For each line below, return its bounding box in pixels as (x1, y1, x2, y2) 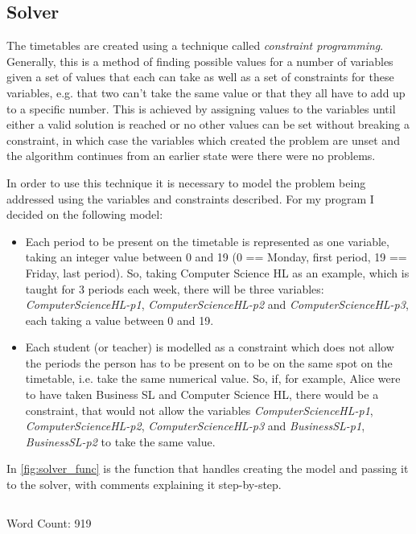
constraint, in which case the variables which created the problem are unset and (6, 131, 400, 148)
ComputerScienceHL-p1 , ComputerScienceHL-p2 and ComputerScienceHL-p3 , (25, 296, 409, 313)
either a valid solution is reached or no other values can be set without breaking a (6, 116, 410, 133)
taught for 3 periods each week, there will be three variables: (25, 280, 324, 297)
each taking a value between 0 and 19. (25, 311, 214, 328)
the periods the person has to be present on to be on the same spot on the (25, 354, 393, 371)
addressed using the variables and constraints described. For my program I (6, 190, 374, 207)
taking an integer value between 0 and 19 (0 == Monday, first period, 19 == (25, 249, 407, 265)
